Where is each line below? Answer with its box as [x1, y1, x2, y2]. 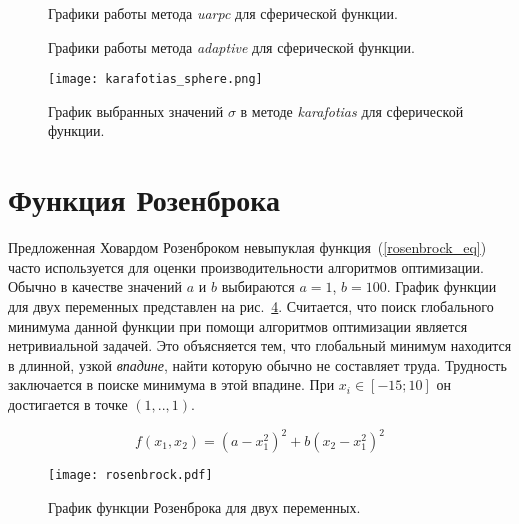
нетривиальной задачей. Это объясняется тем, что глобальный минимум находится [8, 335, 512, 356]
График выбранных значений [48, 100, 224, 121]
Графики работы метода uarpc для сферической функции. [48, 3, 398, 23]
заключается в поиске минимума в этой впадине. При [8, 374, 335, 395]
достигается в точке [8, 393, 128, 414]
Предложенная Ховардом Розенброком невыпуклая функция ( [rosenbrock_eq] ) [8, 237, 487, 258]
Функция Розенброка [8, 179, 280, 220]
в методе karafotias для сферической [240, 100, 464, 121]
